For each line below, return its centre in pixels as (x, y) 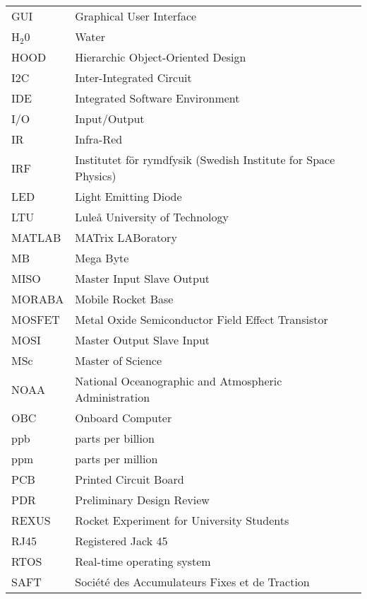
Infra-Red (99, 139)
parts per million (116, 459)
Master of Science (119, 360)
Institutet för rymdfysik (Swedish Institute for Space (205, 159)
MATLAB (36, 237)
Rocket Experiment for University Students (182, 520)
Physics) (96, 176)
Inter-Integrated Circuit (133, 77)
